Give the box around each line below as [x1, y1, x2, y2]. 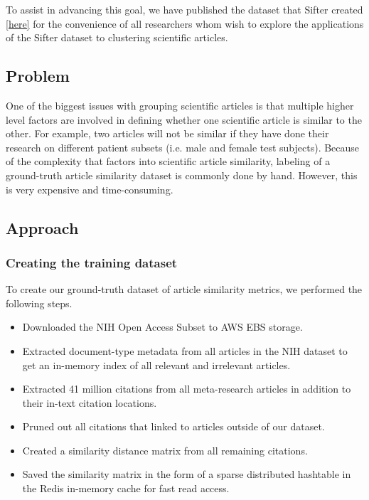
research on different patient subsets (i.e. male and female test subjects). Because [6, 139, 360, 154]
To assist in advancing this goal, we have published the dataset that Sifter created [6, 2, 363, 16]
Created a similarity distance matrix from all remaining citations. [22, 442, 308, 457]
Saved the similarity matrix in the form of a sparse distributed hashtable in [22, 467, 351, 482]
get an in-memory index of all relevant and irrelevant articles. [22, 357, 291, 372]
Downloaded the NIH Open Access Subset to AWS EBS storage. [22, 319, 303, 334]
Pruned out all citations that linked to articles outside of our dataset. [22, 419, 325, 434]
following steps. [6, 295, 73, 310]
